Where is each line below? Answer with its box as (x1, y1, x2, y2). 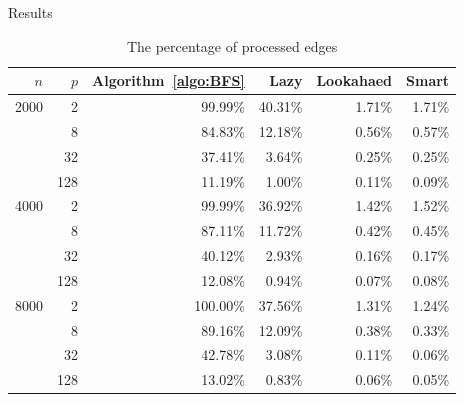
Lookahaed (316, 70, 393, 91)
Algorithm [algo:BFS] (92, 70, 245, 91)
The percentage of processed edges (126, 35, 338, 56)
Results (8, 2, 53, 22)
